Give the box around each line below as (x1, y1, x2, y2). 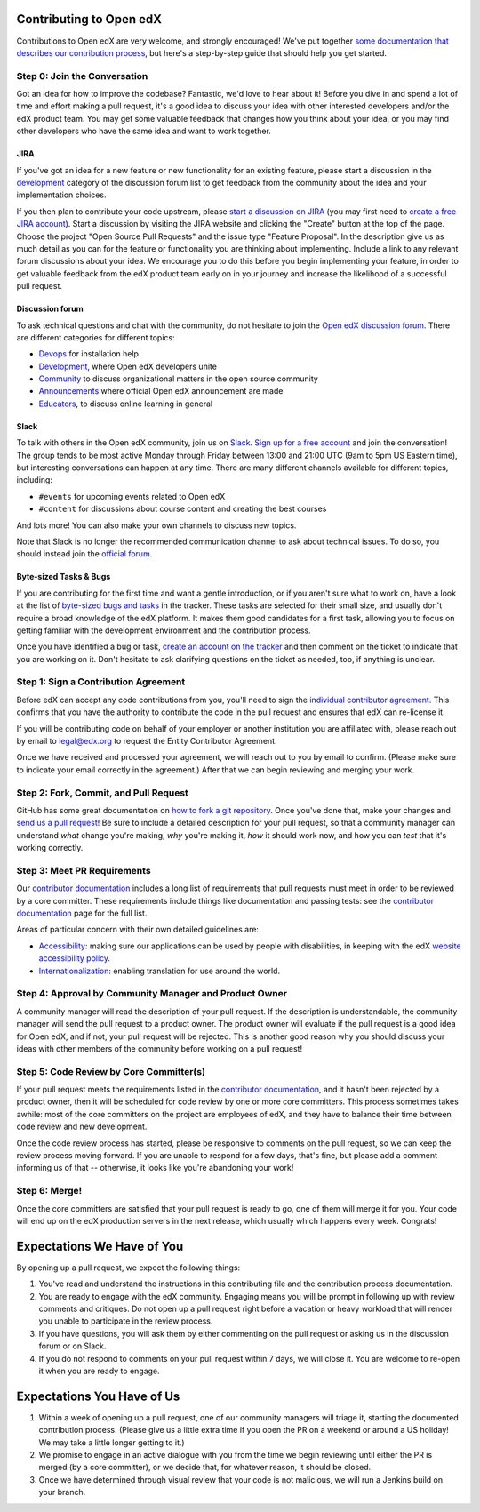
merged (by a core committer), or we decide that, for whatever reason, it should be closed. (38, 1462, 372, 1473)
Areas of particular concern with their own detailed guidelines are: (16, 924, 260, 935)
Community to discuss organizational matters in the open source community (38, 373, 319, 384)
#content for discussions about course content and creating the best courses (38, 503, 327, 515)
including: (16, 475, 53, 485)
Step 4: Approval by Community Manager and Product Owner (16, 988, 288, 1000)
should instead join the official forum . (16, 548, 153, 559)
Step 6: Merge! (16, 1185, 83, 1197)
